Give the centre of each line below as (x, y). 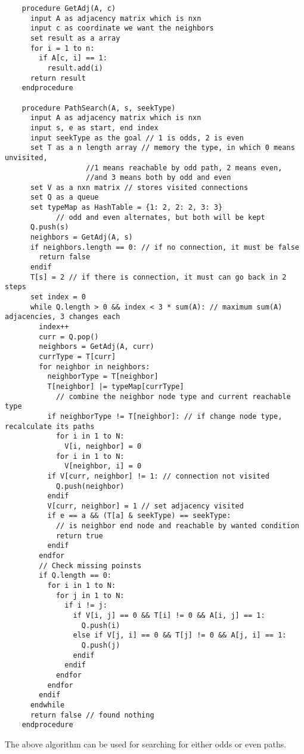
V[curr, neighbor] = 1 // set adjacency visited (145, 506)
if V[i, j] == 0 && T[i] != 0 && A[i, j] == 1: (169, 616)
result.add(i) (75, 68)
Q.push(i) (101, 625)
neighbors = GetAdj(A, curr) (97, 347)
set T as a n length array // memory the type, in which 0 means (162, 148)
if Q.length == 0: (75, 576)
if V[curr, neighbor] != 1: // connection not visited (158, 476)
